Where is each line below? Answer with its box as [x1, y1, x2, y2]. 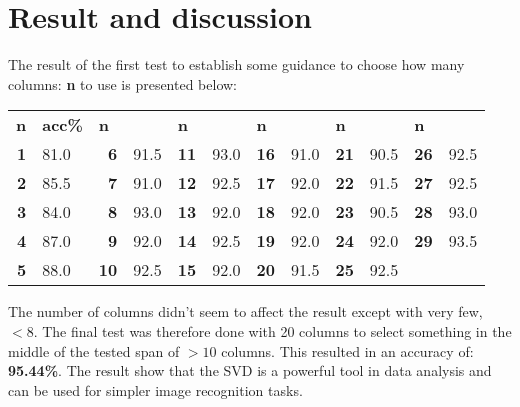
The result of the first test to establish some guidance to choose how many [8, 54, 465, 75]
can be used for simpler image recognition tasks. [8, 379, 303, 400]
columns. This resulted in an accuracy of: [221, 340, 474, 361]
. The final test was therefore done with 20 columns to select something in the [33, 320, 512, 341]
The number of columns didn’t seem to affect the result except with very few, [8, 301, 483, 322]
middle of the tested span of [8, 340, 180, 361]
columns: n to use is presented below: [8, 73, 238, 94]
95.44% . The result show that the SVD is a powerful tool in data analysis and [8, 360, 492, 381]
